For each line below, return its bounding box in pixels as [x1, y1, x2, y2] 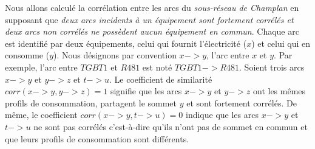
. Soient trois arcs [239, 60, 305, 73]
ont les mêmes [252, 85, 306, 97]
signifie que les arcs [110, 85, 182, 97]
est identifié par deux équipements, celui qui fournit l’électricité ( [5, 36, 247, 49]
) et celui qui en [251, 36, 310, 49]
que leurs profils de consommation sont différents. [5, 132, 189, 145]
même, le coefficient [5, 108, 78, 121]
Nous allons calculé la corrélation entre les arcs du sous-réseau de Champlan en [5, 1, 299, 13]
